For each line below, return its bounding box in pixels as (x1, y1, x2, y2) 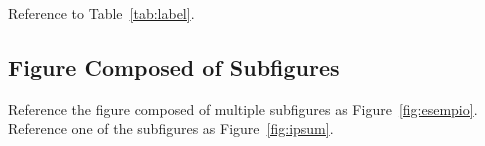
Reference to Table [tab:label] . (8, 3, 195, 23)
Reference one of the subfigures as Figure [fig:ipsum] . (8, 118, 334, 139)
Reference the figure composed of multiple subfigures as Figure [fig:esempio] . (8, 98, 478, 119)
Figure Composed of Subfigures (8, 51, 340, 82)
